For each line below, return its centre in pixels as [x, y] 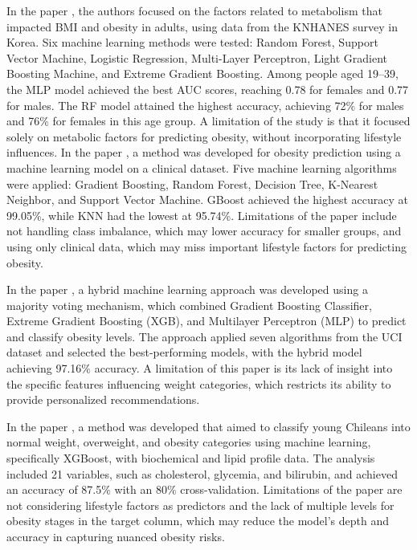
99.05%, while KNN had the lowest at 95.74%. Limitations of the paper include [202, 215]
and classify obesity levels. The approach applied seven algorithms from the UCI [204, 336]
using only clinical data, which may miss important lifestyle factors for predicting [206, 246]
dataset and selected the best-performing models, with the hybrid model [184, 352]
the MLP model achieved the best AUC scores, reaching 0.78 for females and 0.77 [208, 89]
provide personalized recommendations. [103, 399]
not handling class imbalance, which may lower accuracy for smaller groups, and [204, 231]
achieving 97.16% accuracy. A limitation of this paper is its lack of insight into [200, 368]
